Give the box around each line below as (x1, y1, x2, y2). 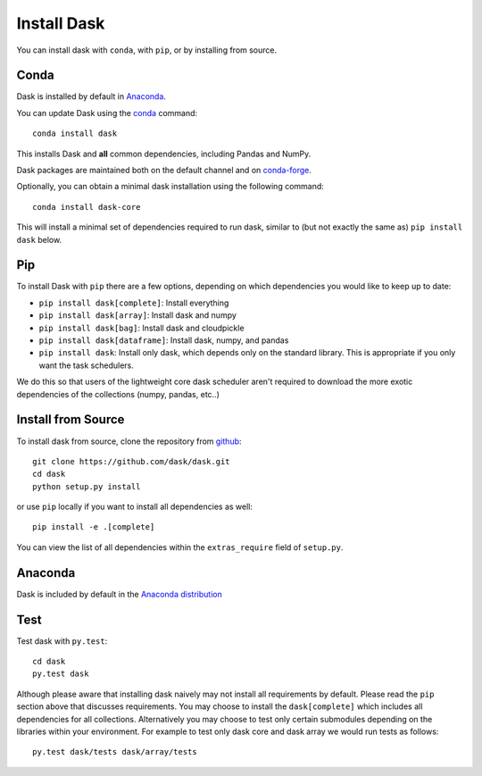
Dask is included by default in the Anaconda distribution (16, 588, 222, 599)
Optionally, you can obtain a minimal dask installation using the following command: (16, 181, 325, 192)
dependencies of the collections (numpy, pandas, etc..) (16, 388, 220, 399)
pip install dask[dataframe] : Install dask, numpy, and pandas (38, 335, 289, 346)
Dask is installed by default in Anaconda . (16, 91, 167, 102)
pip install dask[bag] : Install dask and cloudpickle (38, 322, 245, 333)
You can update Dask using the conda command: (16, 107, 198, 118)
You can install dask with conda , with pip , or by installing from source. (16, 45, 278, 55)
